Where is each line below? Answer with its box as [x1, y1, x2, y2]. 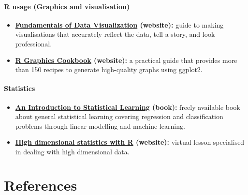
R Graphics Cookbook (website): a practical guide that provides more [15, 55, 237, 65]
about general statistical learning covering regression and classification [15, 111, 223, 121]
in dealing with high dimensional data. [15, 146, 130, 156]
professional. [15, 38, 52, 48]
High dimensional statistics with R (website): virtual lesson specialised [15, 137, 245, 147]
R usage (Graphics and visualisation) [4, 1, 130, 11]
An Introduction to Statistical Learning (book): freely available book [15, 102, 240, 112]
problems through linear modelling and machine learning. [15, 120, 185, 131]
